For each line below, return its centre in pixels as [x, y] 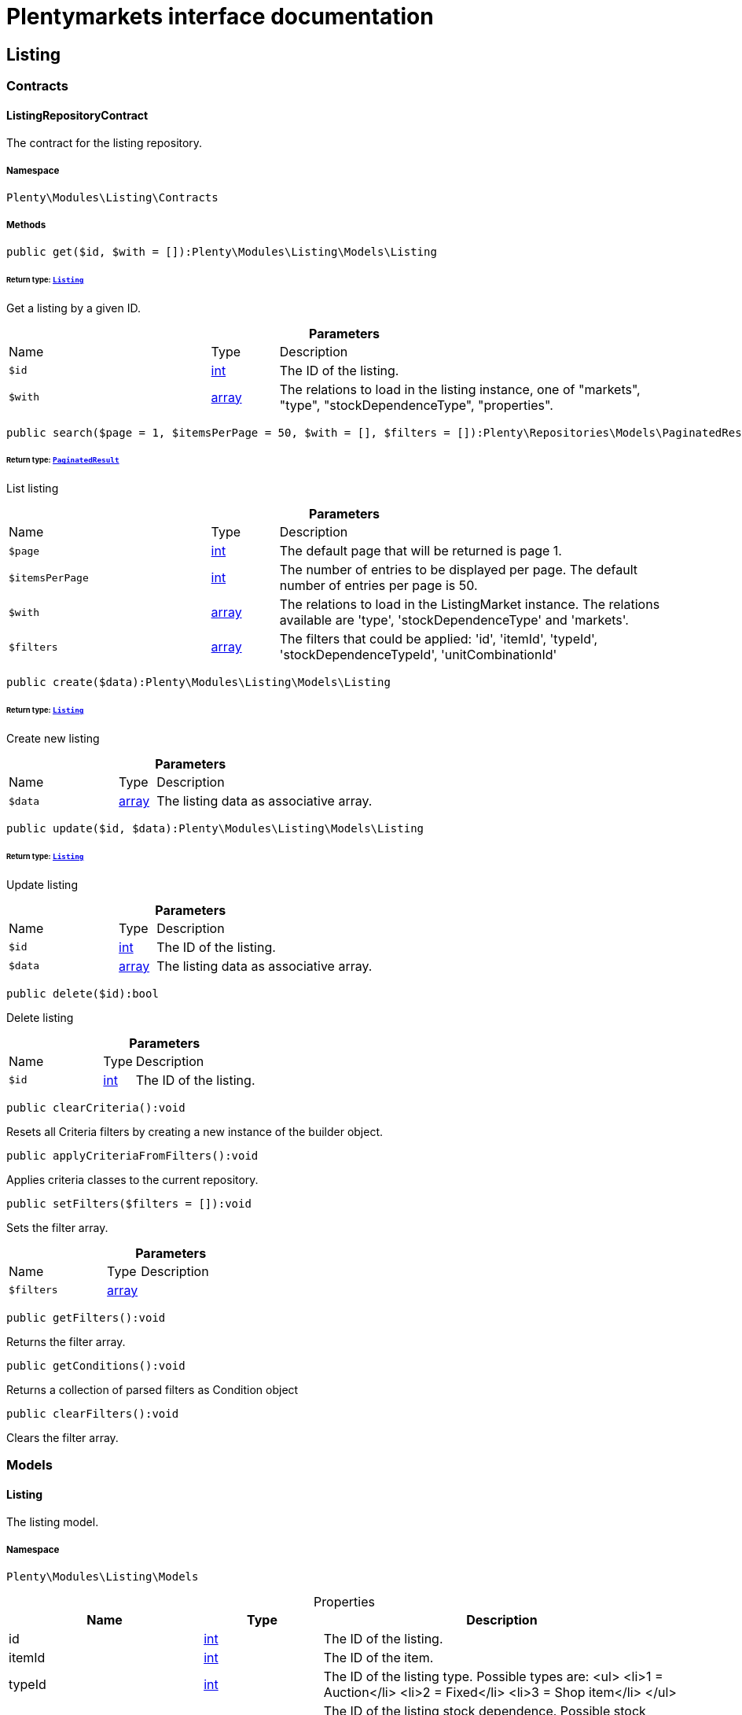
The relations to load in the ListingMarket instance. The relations [470, 605]
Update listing [42, 884]
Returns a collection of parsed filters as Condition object [152, 1389]
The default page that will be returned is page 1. [421, 551]
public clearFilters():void [93, 1413]
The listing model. [53, 1522]
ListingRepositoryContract [77, 115]
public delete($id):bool [83, 993]
